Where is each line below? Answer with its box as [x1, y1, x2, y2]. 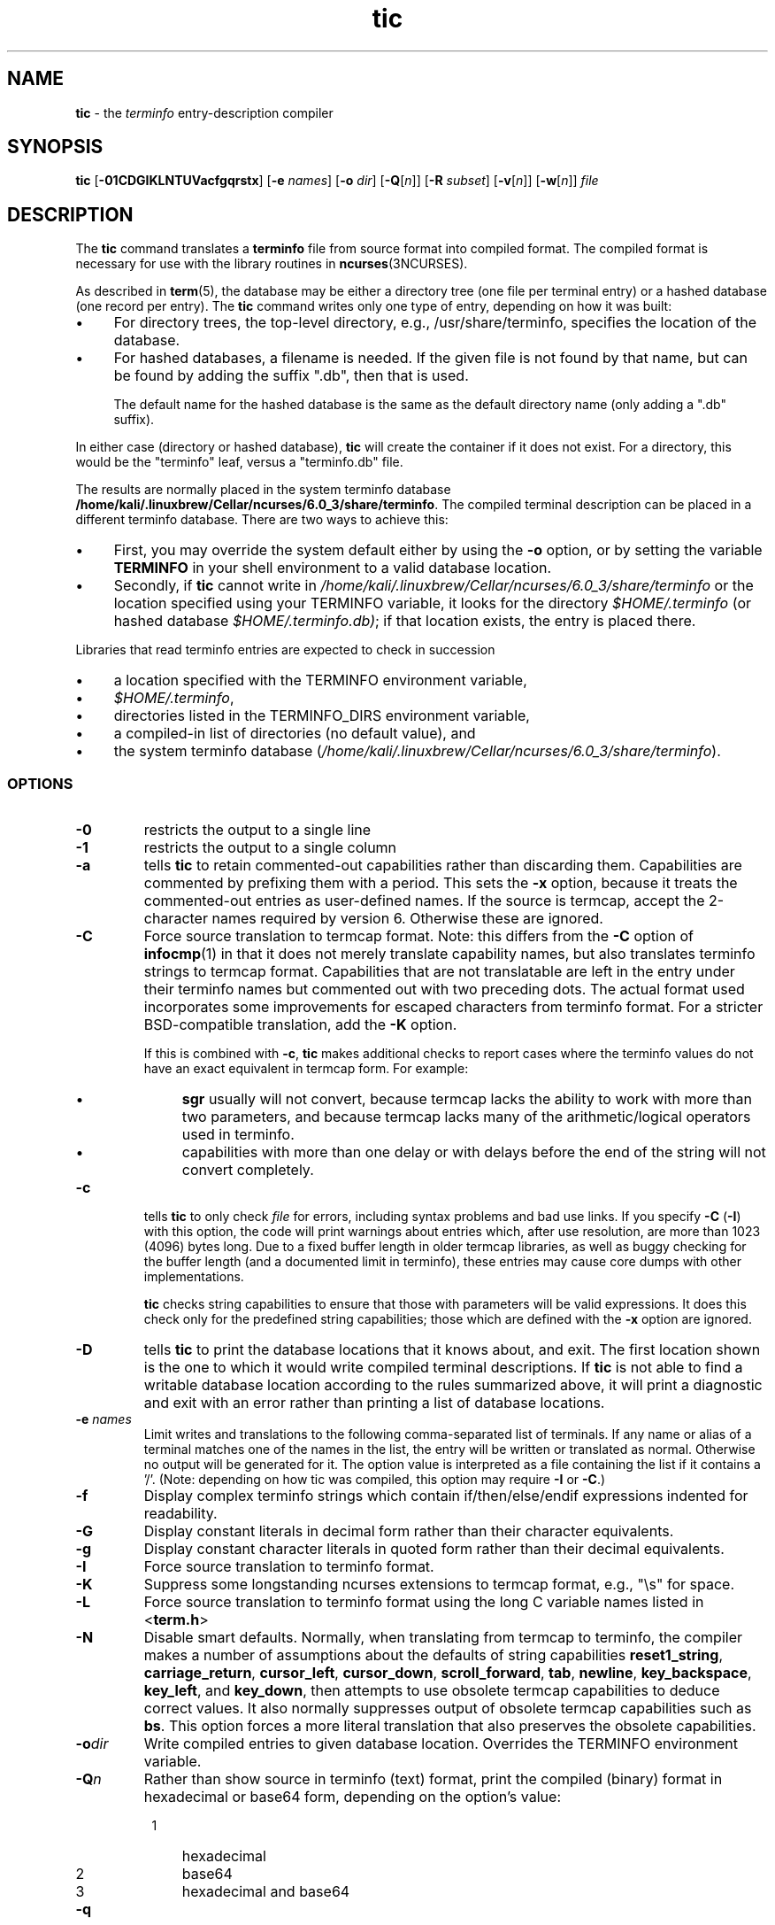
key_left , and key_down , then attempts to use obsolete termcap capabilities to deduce [143, 1681, 720, 1700]
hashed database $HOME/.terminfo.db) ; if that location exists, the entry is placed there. [113, 612, 696, 630]
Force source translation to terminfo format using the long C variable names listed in [143, 1593, 704, 1612]
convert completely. [181, 1161, 314, 1179]
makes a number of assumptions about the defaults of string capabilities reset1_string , [143, 1646, 724, 1665]
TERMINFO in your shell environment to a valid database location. [113, 559, 552, 577]
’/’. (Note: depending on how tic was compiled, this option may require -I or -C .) [143, 1472, 606, 1488]
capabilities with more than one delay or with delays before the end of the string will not [181, 1143, 766, 1162]
